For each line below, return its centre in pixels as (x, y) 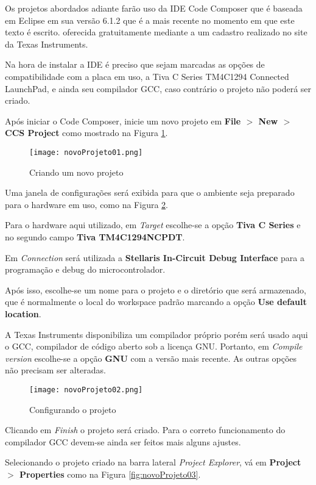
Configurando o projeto (73, 409)
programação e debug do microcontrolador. (85, 269)
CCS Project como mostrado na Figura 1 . (86, 133)
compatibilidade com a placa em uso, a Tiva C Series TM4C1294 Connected (147, 76)
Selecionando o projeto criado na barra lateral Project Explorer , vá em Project (153, 462)
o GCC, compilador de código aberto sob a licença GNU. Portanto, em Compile (154, 346)
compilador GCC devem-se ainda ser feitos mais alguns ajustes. (123, 441)
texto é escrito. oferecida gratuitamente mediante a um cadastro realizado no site (156, 32)
